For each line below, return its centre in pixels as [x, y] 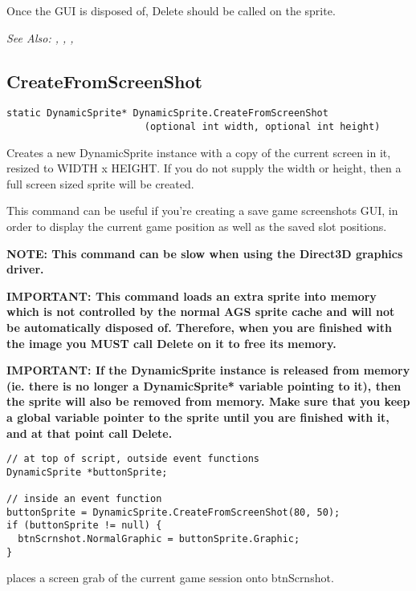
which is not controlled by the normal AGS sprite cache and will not [201, 312]
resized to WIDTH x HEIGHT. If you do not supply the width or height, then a [204, 168]
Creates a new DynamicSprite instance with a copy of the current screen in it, [199, 152]
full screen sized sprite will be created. [100, 183]
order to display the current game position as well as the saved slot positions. [197, 227]
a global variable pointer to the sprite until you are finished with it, [198, 417]
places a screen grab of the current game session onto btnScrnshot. [170, 578]
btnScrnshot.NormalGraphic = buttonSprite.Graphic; [159, 539]
